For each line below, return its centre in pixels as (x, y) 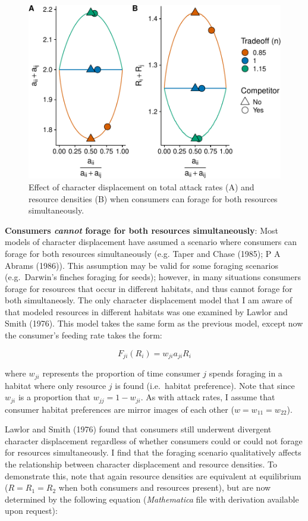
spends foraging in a (246, 373)
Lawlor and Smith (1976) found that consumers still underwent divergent (138, 429)
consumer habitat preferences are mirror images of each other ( (120, 409)
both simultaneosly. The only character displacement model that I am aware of (149, 300)
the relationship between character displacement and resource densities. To (141, 464)
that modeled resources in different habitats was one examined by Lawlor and (146, 311)
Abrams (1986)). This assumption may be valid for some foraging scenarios (142, 265)
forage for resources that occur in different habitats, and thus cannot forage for (149, 288)
